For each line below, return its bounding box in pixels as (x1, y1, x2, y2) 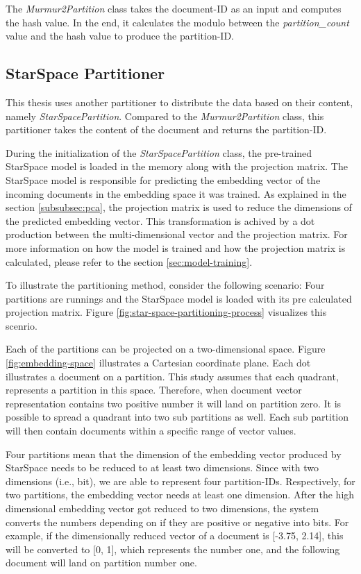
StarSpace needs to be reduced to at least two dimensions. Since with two (6, 460, 319, 475)
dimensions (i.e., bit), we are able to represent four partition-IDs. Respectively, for (6, 473, 355, 488)
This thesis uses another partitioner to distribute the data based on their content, (6, 94, 353, 109)
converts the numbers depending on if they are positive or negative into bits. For (6, 514, 349, 529)
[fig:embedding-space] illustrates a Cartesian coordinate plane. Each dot (6, 355, 311, 370)
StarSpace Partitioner (6, 62, 165, 84)
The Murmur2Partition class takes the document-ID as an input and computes (6, 1, 342, 15)
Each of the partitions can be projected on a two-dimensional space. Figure (6, 341, 326, 356)
